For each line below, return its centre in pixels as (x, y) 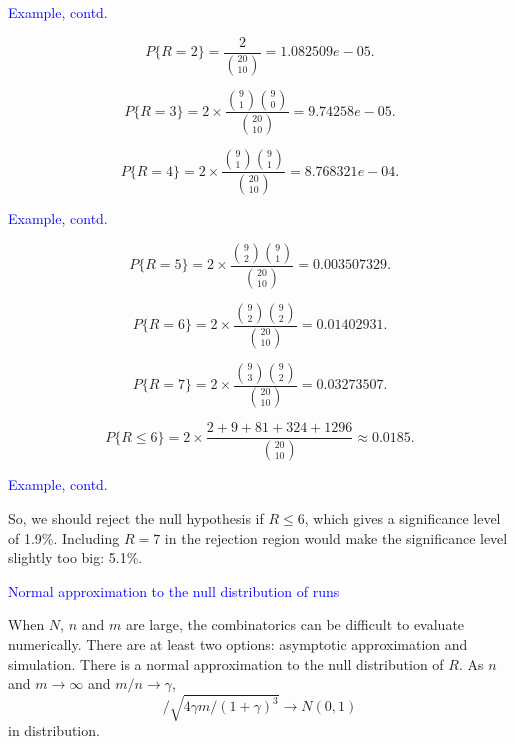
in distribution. (54, 730)
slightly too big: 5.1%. (75, 557)
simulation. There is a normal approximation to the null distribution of (226, 663)
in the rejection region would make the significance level (336, 537)
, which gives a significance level (402, 517)
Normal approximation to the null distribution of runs (174, 590)
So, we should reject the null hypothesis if (136, 517)
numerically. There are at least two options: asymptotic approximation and (238, 643)
